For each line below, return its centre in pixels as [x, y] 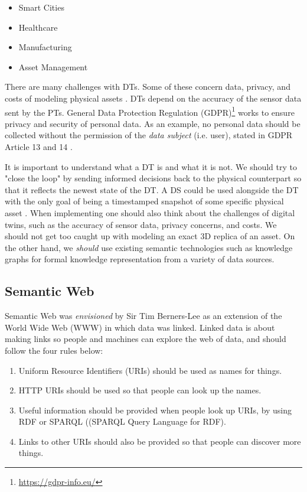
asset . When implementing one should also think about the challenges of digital [150, 212]
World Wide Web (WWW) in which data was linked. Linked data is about [140, 327]
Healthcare [38, 27]
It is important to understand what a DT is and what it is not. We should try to [151, 166]
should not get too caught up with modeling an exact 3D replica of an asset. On [150, 236]
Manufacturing [45, 47]
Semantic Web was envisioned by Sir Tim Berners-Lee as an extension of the [143, 316]
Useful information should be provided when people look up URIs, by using [155, 410]
